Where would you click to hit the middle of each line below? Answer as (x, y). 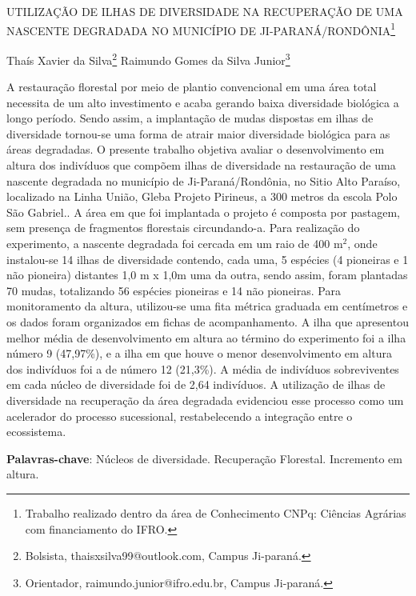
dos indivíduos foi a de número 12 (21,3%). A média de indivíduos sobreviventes (203, 368)
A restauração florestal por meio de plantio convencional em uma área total (192, 87)
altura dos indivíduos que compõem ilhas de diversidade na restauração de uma (201, 165)
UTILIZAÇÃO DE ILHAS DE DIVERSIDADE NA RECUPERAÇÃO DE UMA (205, 11)
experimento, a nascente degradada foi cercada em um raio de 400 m (175, 244)
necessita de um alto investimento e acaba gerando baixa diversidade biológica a (203, 102)
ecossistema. (36, 432)
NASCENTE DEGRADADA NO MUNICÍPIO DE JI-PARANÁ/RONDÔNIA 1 (201, 29)
